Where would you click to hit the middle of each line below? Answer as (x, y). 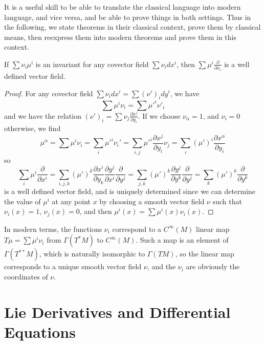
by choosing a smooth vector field (152, 201)
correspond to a (137, 229)
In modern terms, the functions (53, 229)
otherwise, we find (32, 128)
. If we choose (159, 115)
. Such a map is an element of (182, 240)
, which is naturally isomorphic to (92, 254)
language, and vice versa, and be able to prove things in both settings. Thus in (128, 17)
